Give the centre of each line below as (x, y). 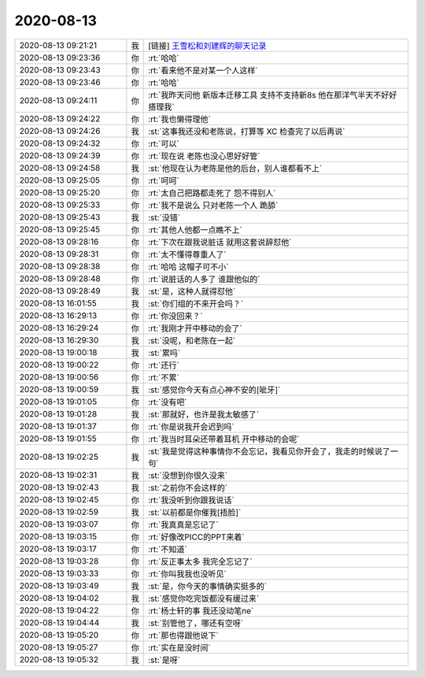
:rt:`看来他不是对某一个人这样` (203, 70)
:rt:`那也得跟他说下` (184, 635)
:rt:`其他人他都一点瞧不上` (196, 230)
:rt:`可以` (164, 143)
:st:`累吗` (164, 353)
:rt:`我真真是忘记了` (184, 524)
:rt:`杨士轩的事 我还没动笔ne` (201, 610)
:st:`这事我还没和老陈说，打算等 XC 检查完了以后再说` (247, 132)
